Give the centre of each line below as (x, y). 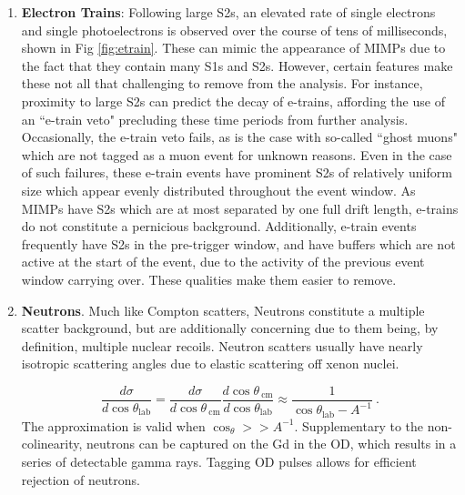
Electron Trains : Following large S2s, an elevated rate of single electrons (228, 12)
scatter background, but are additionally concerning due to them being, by (230, 328)
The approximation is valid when (113, 425)
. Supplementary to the (359, 425)
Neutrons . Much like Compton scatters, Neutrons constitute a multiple (223, 310)
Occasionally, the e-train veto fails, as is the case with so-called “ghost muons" (239, 137)
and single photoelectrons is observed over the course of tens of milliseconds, (234, 30)
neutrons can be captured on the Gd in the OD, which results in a (272, 444)
